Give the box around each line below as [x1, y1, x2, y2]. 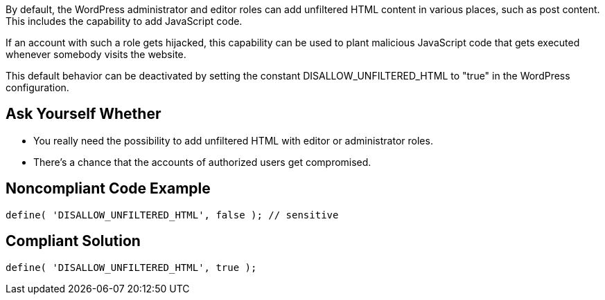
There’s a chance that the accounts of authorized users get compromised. [33, 156, 371, 168]
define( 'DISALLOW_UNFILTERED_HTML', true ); [6, 261, 257, 273]
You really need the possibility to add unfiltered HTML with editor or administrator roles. [33, 134, 433, 147]
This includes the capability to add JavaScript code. [6, 15, 243, 27]
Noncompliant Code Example [6, 180, 211, 198]
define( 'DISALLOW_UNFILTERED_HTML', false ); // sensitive [6, 209, 339, 221]
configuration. [6, 82, 69, 93]
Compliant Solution [6, 232, 141, 250]
